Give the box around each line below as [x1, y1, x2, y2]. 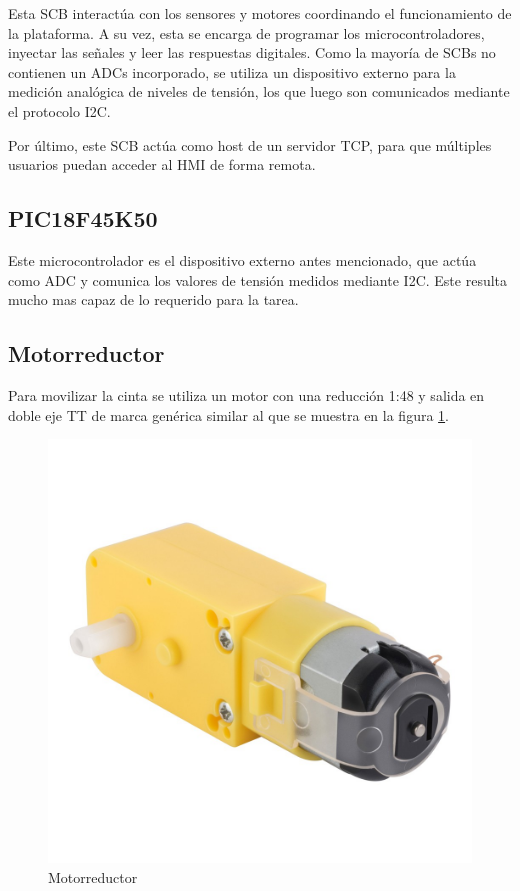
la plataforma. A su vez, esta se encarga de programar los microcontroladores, [8, 22, 485, 43]
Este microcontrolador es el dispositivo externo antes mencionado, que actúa [8, 249, 477, 270]
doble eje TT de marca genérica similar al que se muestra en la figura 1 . [8, 404, 449, 425]
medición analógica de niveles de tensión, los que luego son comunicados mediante [8, 81, 510, 102]
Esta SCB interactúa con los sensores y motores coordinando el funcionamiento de [8, 3, 512, 23]
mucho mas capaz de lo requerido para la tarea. [8, 289, 299, 310]
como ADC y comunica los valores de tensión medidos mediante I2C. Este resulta [8, 269, 508, 290]
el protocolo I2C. [8, 100, 111, 121]
